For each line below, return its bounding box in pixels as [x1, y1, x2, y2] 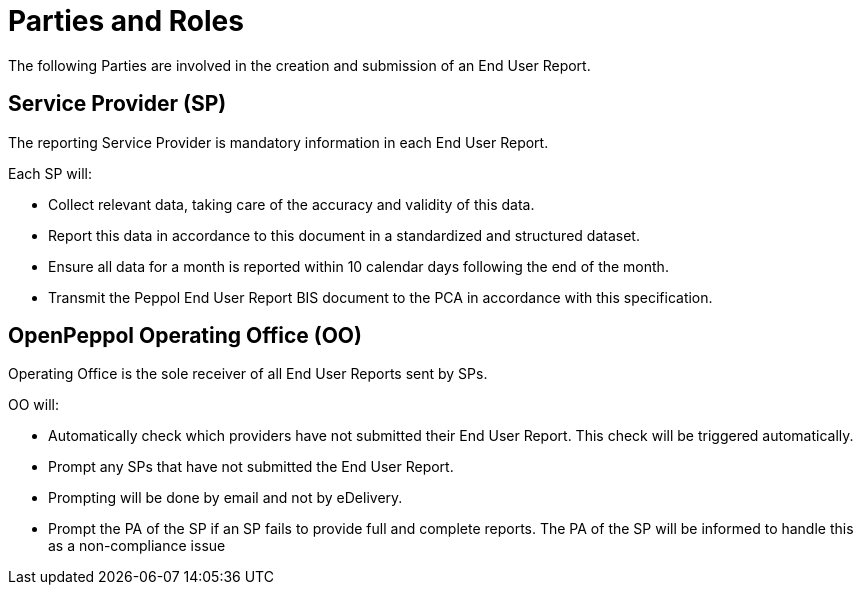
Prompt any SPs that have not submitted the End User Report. [48, 458, 454, 476]
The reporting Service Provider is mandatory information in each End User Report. [8, 133, 549, 151]
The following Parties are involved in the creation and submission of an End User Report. [8, 56, 591, 74]
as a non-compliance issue [48, 537, 226, 555]
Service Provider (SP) [8, 91, 227, 117]
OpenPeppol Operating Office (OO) [8, 323, 362, 349]
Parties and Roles [8, 4, 244, 38]
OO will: [8, 396, 60, 414]
